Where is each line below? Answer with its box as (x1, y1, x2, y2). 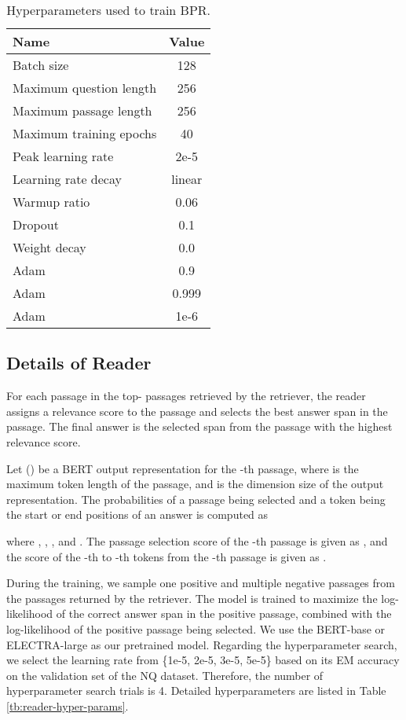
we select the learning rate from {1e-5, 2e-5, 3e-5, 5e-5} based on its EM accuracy (6, 652, 400, 668)
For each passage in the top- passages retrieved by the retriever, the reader (6, 388, 366, 404)
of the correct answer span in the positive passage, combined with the (56, 605, 392, 622)
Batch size (13, 56, 69, 74)
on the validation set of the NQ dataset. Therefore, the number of (6, 667, 324, 683)
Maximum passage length (13, 101, 152, 119)
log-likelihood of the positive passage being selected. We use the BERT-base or (6, 620, 386, 637)
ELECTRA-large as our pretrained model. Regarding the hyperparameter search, (6, 636, 397, 652)
